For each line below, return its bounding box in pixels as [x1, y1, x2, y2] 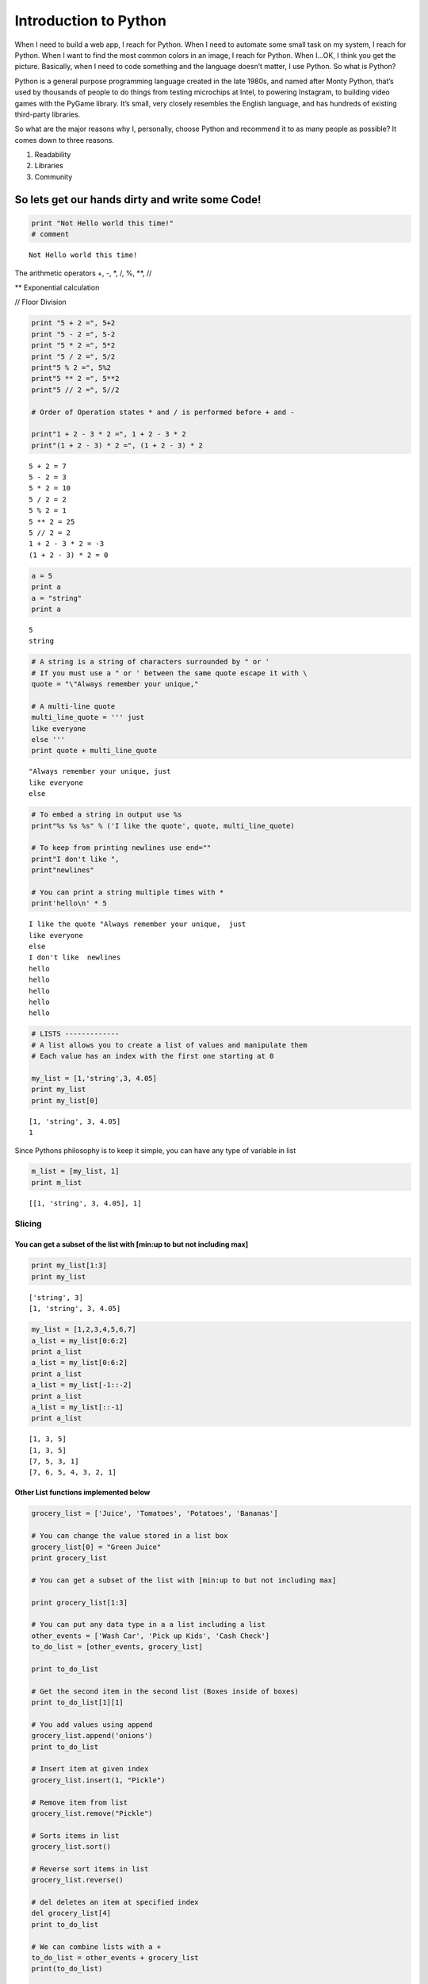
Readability [34, 150, 71, 160]
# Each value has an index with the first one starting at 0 [31, 1052, 274, 1061]
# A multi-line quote [31, 702, 116, 710]
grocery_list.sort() [31, 1842, 111, 1851]
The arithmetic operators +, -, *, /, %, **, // [14, 268, 152, 278]
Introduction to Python [14, 12, 166, 29]
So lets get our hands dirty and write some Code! [14, 193, 262, 206]
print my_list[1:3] [31, 1261, 107, 1270]
